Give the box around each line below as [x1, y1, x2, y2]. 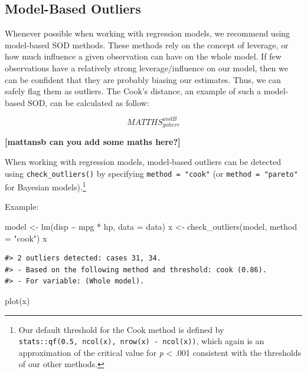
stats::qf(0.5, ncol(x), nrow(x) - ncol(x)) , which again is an [18, 335, 264, 347]
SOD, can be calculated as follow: [27, 96, 149, 108]
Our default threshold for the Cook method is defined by [18, 323, 224, 335]
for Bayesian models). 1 [5, 179, 86, 193]
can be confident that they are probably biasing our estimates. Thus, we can [5, 73, 281, 85]
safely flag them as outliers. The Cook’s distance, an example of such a [5, 85, 262, 97]
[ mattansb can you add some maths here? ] [5, 136, 181, 148]
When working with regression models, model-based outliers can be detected [5, 155, 281, 167]
